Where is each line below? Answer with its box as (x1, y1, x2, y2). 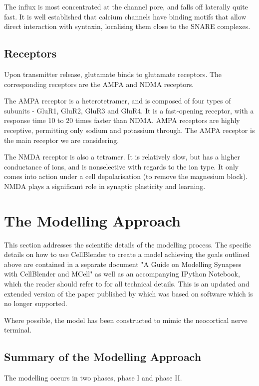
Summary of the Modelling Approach (4, 349, 202, 364)
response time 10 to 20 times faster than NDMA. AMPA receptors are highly (4, 115, 240, 125)
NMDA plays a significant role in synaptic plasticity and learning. (4, 180, 206, 191)
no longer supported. (4, 298, 67, 308)
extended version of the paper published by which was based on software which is (4, 288, 253, 298)
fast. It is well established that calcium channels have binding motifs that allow (4, 11, 247, 21)
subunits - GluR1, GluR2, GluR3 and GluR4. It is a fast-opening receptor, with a (4, 105, 254, 115)
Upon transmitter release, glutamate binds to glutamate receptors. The (4, 68, 222, 79)
